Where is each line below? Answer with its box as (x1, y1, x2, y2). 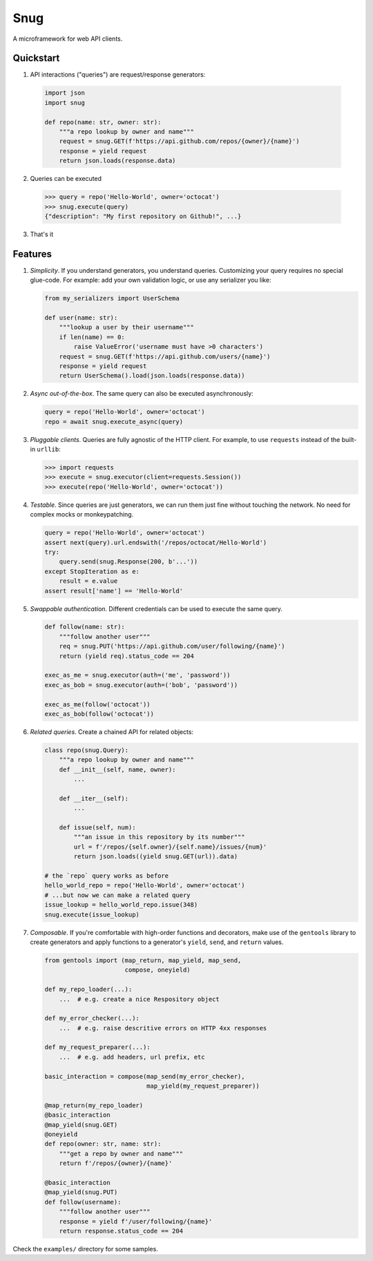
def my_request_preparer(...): (44, 1043, 151, 1051)
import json (44, 89, 86, 97)
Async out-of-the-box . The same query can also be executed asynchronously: (30, 389, 254, 398)
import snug (44, 99, 86, 106)
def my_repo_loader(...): (44, 985, 133, 994)
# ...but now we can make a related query (44, 891, 191, 899)
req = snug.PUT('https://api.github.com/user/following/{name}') (59, 642, 285, 651)
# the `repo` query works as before (44, 872, 169, 880)
